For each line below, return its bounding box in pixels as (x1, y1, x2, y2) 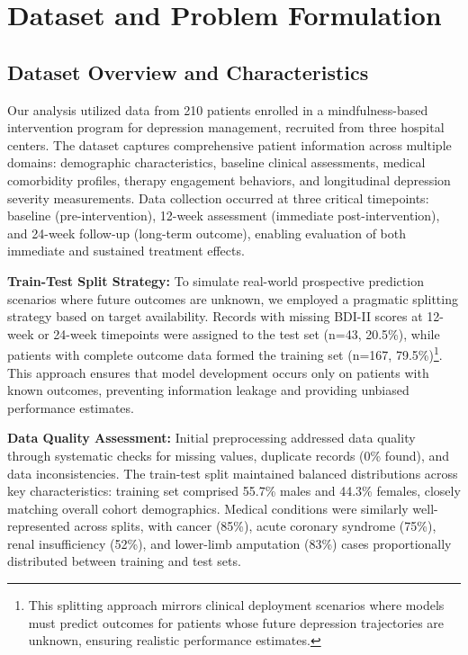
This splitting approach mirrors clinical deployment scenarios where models (28, 596, 445, 615)
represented (7, 516, 70, 535)
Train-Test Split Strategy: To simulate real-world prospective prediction (7, 271, 424, 290)
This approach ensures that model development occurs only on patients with (7, 363, 429, 381)
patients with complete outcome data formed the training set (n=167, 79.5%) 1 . (7, 343, 443, 363)
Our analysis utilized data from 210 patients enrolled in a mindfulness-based (7, 100, 428, 119)
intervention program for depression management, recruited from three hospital (7, 118, 445, 137)
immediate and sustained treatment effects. (7, 241, 245, 260)
